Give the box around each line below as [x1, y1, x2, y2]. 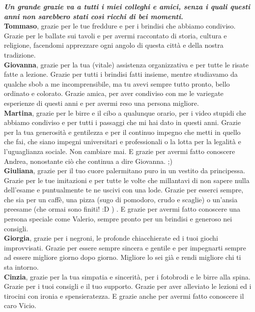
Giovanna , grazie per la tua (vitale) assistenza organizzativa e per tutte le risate [4, 59, 249, 69]
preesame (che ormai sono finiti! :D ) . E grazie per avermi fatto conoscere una [4, 204, 241, 214]
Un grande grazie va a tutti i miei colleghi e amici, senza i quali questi [4, 1, 250, 11]
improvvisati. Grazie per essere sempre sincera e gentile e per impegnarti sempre [4, 242, 246, 252]
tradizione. [4, 49, 36, 60]
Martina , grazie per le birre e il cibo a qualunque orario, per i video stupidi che [4, 107, 246, 118]
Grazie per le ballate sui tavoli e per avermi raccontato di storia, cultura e [4, 30, 227, 40]
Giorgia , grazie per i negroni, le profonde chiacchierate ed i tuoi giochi [4, 233, 218, 243]
